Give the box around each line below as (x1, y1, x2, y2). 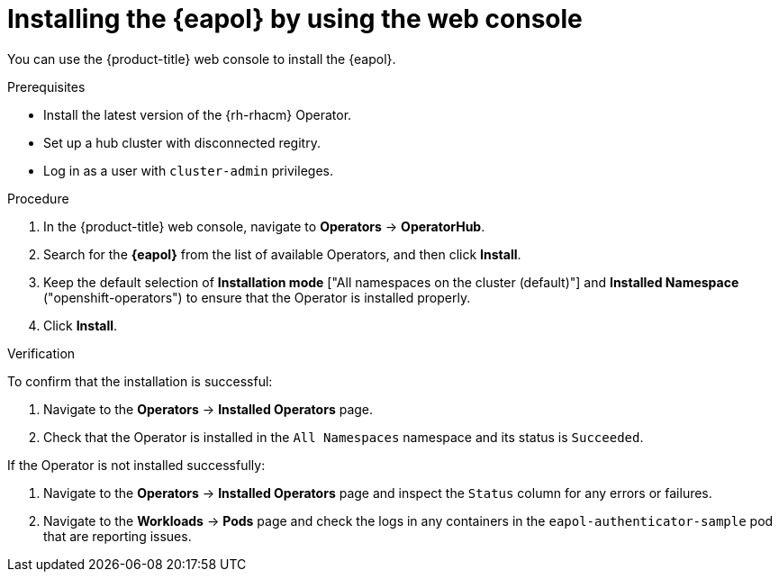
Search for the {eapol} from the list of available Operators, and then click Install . (43, 246, 521, 262)
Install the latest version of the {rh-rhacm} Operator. (43, 106, 352, 122)
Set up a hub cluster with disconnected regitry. (43, 134, 321, 150)
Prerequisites (7, 78, 86, 95)
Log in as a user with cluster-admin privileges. (43, 162, 333, 178)
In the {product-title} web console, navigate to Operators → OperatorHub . (43, 218, 485, 234)
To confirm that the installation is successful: (7, 373, 273, 389)
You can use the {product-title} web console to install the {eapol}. (7, 50, 396, 67)
